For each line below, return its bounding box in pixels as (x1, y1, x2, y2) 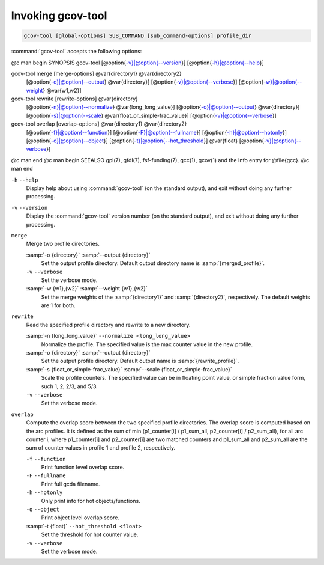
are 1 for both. (41, 302, 76, 309)
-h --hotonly (26, 489, 63, 496)
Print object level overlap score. (41, 514, 120, 521)
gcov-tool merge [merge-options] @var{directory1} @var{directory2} (11, 70, 182, 77)
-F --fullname (26, 472, 66, 479)
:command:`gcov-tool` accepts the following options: (11, 48, 142, 55)
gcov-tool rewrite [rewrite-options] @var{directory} (11, 95, 138, 102)
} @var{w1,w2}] (43, 87, 82, 94)
